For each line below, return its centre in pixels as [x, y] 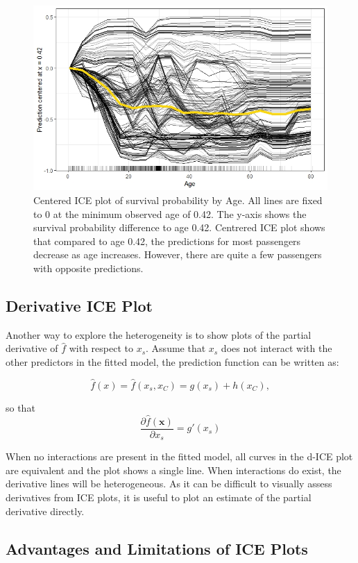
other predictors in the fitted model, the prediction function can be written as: [172, 362]
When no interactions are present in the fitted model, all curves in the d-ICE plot [179, 456]
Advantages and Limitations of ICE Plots [157, 548]
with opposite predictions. [88, 268]
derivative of [32, 348]
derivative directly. [45, 511]
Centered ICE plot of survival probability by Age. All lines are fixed [178, 200]
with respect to [101, 348]
